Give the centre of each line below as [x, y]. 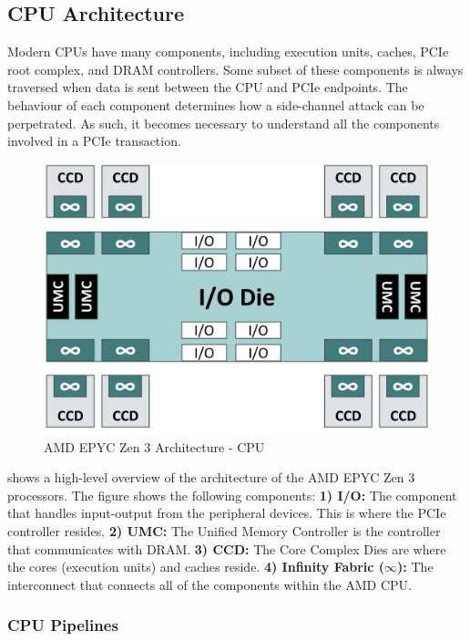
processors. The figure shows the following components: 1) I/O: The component [232, 495]
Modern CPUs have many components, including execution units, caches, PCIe [228, 52]
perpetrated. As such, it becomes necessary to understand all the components [224, 123]
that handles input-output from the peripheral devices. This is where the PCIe [227, 513]
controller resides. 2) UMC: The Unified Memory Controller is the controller [224, 531]
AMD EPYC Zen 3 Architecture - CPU [154, 446]
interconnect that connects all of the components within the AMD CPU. [209, 584]
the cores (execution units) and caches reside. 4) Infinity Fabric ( [196, 567]
